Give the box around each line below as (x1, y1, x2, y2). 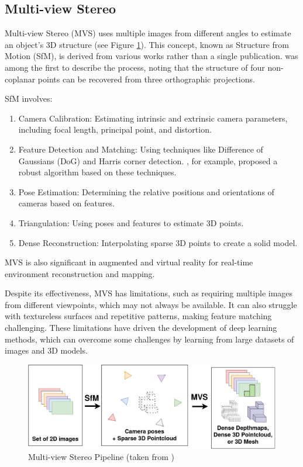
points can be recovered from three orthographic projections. (37, 72, 255, 85)
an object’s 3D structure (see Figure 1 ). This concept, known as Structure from (5, 38, 289, 50)
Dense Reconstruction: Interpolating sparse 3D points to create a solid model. (18, 236, 298, 248)
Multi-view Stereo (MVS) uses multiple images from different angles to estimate (5, 27, 291, 39)
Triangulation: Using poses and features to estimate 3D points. (18, 216, 244, 229)
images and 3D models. (5, 344, 88, 357)
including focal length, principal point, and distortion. (18, 123, 212, 136)
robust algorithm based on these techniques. (18, 166, 177, 178)
